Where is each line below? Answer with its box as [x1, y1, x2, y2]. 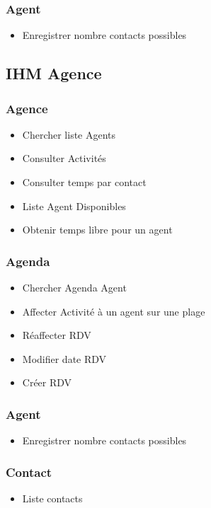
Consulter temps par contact [22, 175, 147, 189]
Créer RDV [22, 375, 72, 390]
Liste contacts [22, 491, 83, 505]
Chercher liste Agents [22, 127, 116, 142]
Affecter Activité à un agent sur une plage [22, 304, 205, 318]
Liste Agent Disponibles [22, 198, 126, 213]
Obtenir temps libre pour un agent [22, 222, 173, 237]
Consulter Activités [22, 151, 106, 166]
